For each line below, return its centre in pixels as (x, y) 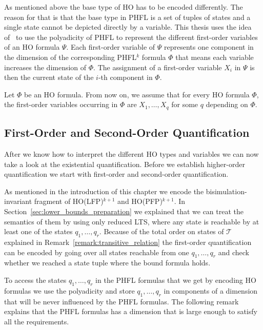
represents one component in (209, 47)
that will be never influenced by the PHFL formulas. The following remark (122, 301)
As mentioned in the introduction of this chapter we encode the (104, 191)
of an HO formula (32, 47)
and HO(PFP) (140, 201)
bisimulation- (226, 191)
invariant (18, 201)
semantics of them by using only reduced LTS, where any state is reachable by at (132, 221)
